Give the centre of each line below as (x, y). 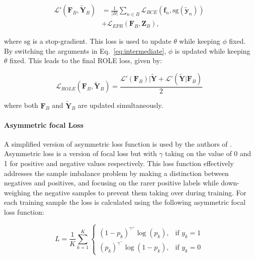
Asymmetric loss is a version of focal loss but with (81, 153)
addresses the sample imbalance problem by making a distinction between (116, 173)
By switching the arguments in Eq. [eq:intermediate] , (85, 50)
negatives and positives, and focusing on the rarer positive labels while (111, 183)
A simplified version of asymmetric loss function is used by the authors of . (118, 143)
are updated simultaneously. (121, 105)
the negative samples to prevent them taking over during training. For (139, 192)
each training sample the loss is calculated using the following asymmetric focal (125, 202)
